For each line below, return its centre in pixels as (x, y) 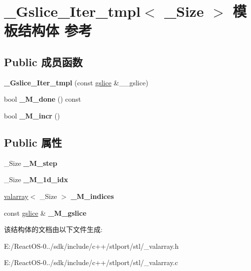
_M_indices (92, 196)
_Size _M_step (31, 163)
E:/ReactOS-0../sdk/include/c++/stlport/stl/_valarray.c (91, 262)
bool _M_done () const (43, 99)
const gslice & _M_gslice (45, 213)
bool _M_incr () (32, 115)
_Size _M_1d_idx (36, 179)
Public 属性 (33, 142)
